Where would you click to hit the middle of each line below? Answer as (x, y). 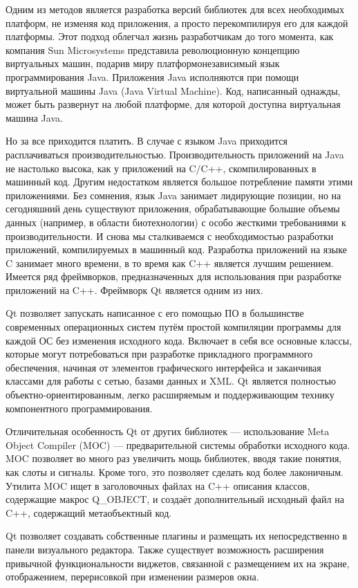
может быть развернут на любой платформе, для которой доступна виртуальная (173, 104)
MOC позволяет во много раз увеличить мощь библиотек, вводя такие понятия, (174, 458)
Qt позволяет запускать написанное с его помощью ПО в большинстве (155, 313)
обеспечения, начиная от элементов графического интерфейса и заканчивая (163, 367)
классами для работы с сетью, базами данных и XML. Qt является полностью (171, 381)
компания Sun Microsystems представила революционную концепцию (153, 49)
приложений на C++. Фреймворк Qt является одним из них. (134, 290)
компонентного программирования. (79, 408)
